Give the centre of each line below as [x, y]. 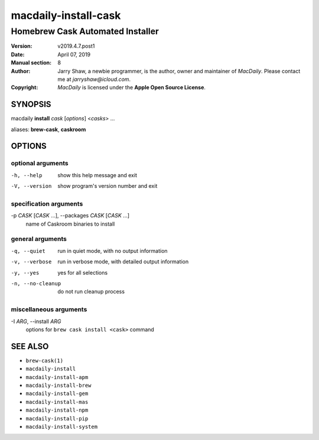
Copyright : [25, 87]
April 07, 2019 [74, 54]
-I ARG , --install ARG [36, 321]
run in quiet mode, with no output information [113, 250]
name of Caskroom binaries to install [70, 224]
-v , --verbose [31, 262]
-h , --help [27, 175]
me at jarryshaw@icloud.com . [94, 79]
